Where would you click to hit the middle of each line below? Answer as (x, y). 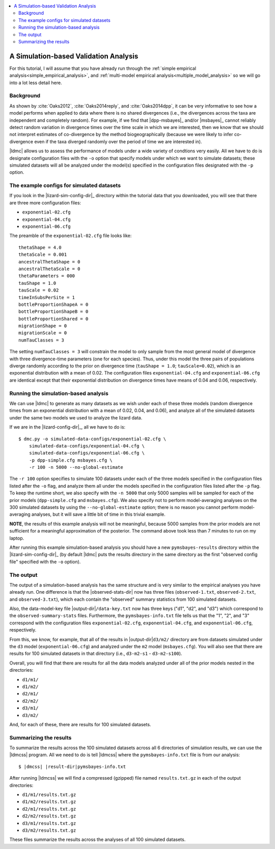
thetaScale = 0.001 (43, 255)
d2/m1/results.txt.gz (49, 809)
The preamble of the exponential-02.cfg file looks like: (71, 236)
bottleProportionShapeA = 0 (53, 304)
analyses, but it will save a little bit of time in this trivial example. (98, 514)
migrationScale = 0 (43, 333)
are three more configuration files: (45, 203)
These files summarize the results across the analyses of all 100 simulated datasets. (98, 840)
